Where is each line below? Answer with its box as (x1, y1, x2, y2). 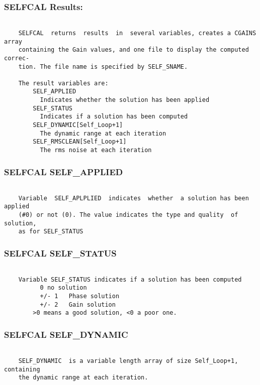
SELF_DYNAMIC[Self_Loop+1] (33, 121, 123, 129)
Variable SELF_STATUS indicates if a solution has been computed (18, 276, 242, 283)
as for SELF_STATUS (18, 228, 83, 235)
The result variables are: (18, 79, 109, 87)
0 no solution (40, 284, 87, 292)
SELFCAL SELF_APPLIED (4, 165, 123, 178)
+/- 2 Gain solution (40, 301, 116, 308)
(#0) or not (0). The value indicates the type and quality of (18, 211, 238, 218)
